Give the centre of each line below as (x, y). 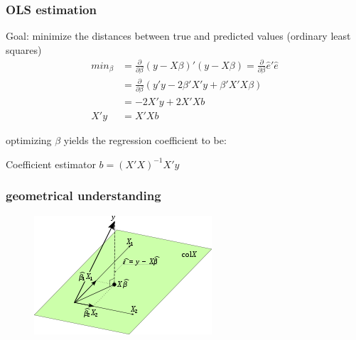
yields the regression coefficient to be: (145, 140)
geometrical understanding (83, 196)
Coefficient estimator (51, 164)
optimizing (29, 140)
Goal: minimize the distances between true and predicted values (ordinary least (178, 36)
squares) (24, 49)
